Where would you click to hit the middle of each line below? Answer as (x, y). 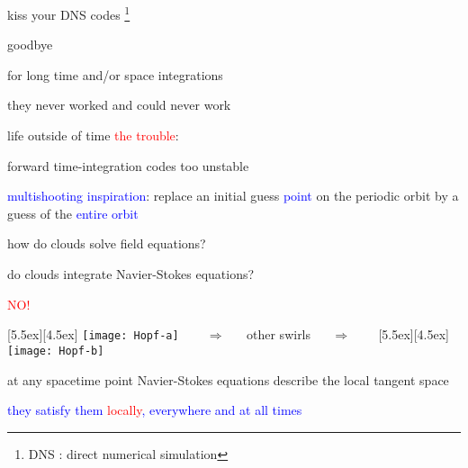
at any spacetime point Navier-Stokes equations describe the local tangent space (228, 379)
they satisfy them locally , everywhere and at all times (155, 410)
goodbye (30, 45)
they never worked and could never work (119, 105)
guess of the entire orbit (73, 213)
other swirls (279, 334)
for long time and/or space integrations (115, 74)
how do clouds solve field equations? (107, 243)
